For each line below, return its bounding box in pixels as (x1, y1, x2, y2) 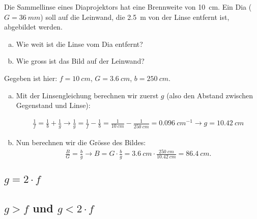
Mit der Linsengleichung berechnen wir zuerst (16, 90, 159, 100)
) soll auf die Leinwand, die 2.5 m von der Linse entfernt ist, (40, 11, 230, 22)
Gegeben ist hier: (4, 72, 58, 83)
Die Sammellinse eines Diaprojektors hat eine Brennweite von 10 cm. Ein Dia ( (4, 2, 252, 12)
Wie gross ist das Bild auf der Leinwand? (16, 56, 145, 66)
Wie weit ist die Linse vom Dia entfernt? (16, 38, 143, 49)
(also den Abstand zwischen (166, 90, 253, 100)
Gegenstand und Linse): (16, 100, 91, 111)
